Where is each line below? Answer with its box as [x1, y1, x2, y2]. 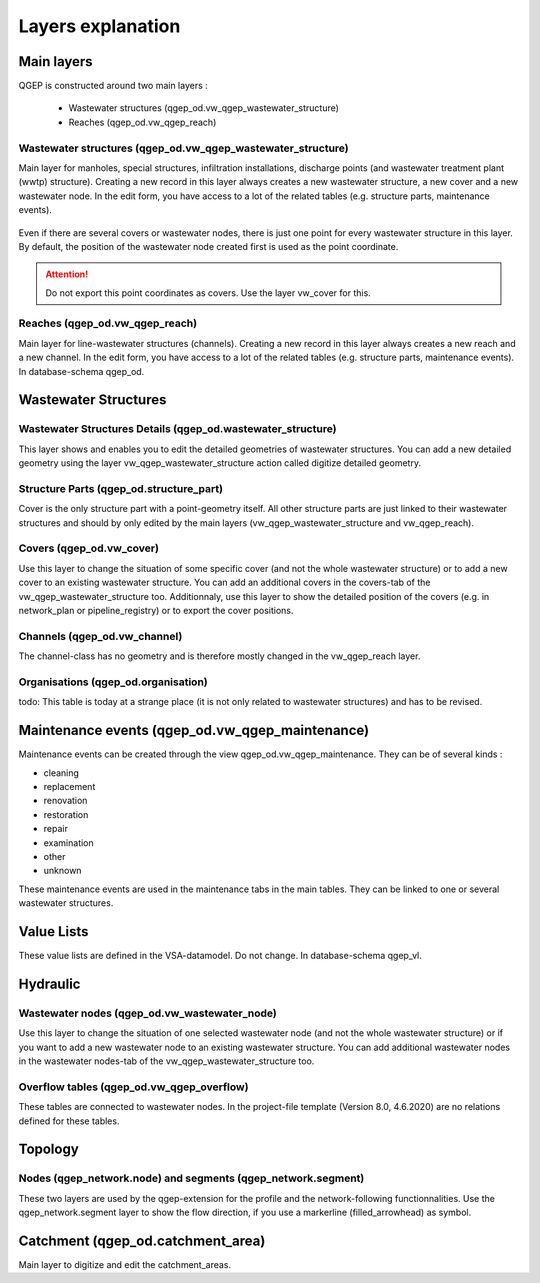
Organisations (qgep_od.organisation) [18, 675, 209, 689]
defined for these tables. [18, 1115, 120, 1127]
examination [43, 836, 94, 849]
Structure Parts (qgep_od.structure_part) [18, 481, 224, 495]
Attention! [45, 268, 89, 280]
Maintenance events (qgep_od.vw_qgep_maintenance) [18, 722, 370, 739]
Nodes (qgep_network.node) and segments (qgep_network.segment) [18, 1171, 365, 1185]
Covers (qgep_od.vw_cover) [18, 541, 160, 555]
